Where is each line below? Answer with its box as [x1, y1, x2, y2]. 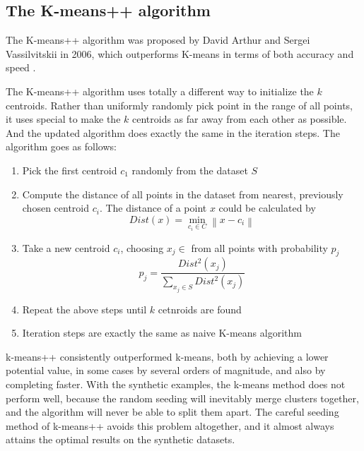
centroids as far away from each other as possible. [131, 112, 347, 126]
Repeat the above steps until [22, 301, 147, 316]
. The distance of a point [99, 200, 207, 215]
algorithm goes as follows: [6, 139, 117, 154]
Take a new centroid [22, 240, 110, 255]
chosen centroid [22, 200, 90, 215]
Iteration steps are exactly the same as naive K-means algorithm [22, 325, 302, 340]
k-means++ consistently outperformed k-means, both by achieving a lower [6, 349, 329, 363]
